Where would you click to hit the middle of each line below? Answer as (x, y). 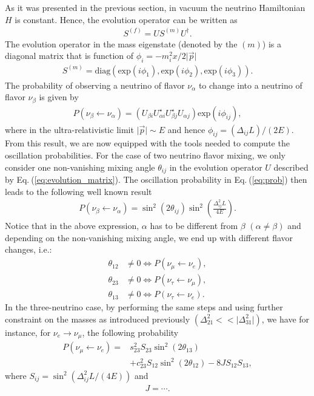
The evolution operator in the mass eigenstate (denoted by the (121, 43)
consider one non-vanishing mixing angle (80, 167)
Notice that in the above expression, (72, 226)
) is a (272, 43)
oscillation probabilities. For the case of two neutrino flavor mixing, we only (145, 155)
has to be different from (194, 226)
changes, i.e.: (28, 249)
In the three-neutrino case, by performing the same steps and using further (144, 307)
